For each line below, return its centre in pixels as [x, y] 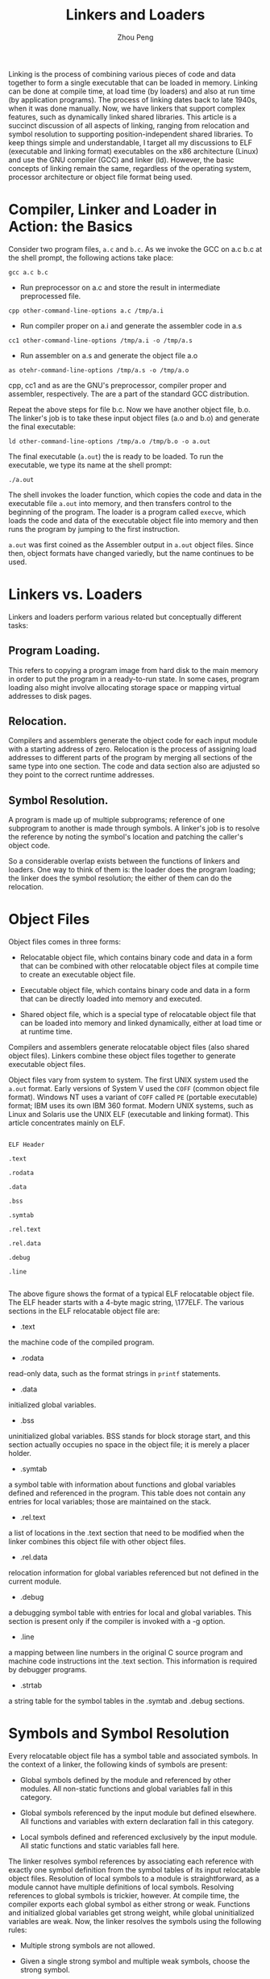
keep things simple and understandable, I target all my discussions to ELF [130, 142]
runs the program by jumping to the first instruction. [94, 529]
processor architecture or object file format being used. [101, 177]
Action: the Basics [71, 227]
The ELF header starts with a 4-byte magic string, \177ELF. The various [126, 1303]
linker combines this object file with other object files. [97, 1542]
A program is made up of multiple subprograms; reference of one [117, 820]
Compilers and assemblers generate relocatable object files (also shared [129, 1048]
